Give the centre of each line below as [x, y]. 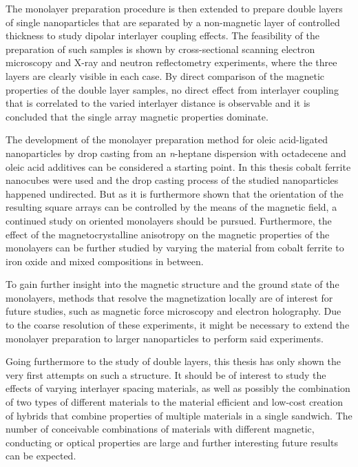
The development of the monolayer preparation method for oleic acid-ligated [167, 139]
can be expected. [41, 456]
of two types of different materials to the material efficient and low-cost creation [174, 402]
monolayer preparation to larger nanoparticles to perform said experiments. [165, 338]
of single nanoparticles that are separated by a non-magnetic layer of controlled [173, 22]
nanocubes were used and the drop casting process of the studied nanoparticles [172, 180]
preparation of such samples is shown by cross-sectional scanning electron [160, 49]
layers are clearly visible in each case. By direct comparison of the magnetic [165, 75]
